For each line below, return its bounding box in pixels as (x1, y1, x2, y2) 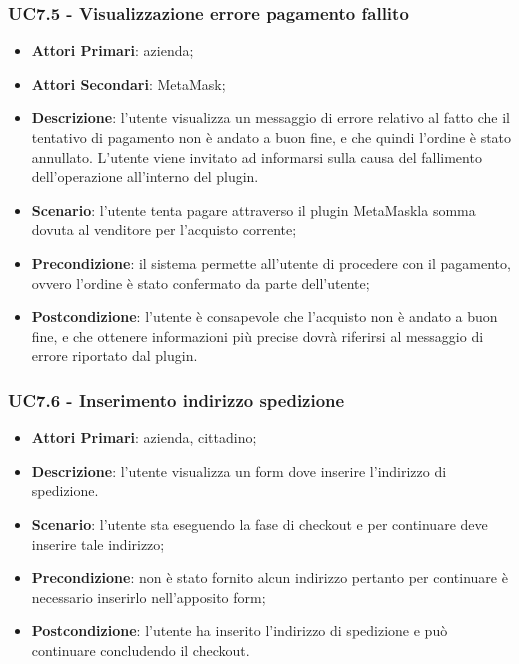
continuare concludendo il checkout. (31, 639, 250, 660)
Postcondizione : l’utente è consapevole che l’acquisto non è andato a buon (31, 306, 498, 327)
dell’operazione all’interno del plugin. (31, 166, 259, 187)
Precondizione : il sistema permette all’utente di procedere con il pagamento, (31, 252, 511, 273)
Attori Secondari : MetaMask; (31, 73, 226, 94)
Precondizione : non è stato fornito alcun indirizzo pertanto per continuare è (31, 567, 508, 588)
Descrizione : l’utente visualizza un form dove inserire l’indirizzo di (31, 460, 447, 481)
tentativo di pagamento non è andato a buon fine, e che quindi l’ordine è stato (31, 127, 512, 147)
